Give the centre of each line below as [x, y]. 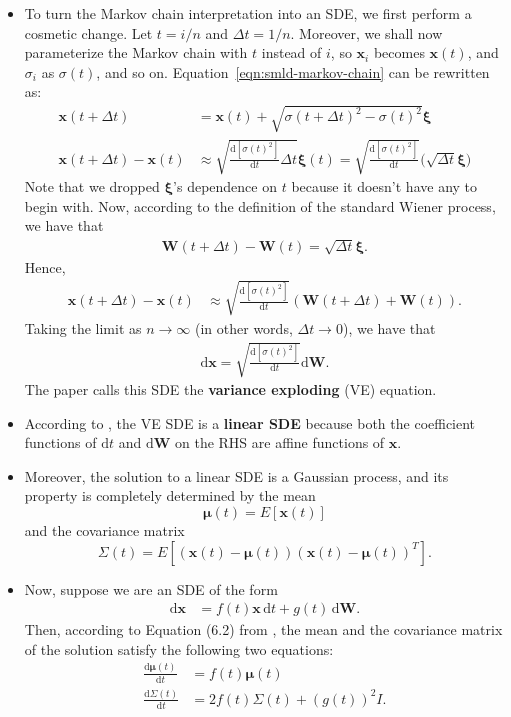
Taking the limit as [83, 327]
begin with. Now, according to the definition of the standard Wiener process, [260, 205]
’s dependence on [225, 186]
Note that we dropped [92, 186]
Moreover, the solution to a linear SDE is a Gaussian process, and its [236, 475]
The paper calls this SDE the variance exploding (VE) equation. [230, 389]
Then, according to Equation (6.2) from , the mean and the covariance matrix [263, 629]
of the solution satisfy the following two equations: [179, 648]
